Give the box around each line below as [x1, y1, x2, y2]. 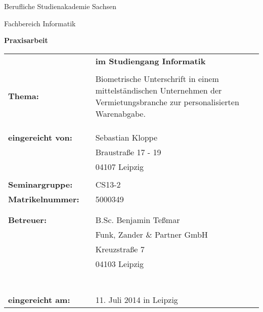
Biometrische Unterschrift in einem [95, 72, 219, 84]
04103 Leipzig [95, 257, 144, 270]
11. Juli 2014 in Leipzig [95, 293, 178, 305]
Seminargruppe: [8, 178, 73, 190]
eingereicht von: [8, 131, 72, 143]
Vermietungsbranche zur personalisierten [95, 96, 239, 108]
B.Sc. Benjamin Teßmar [95, 213, 180, 226]
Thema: [8, 90, 39, 102]
